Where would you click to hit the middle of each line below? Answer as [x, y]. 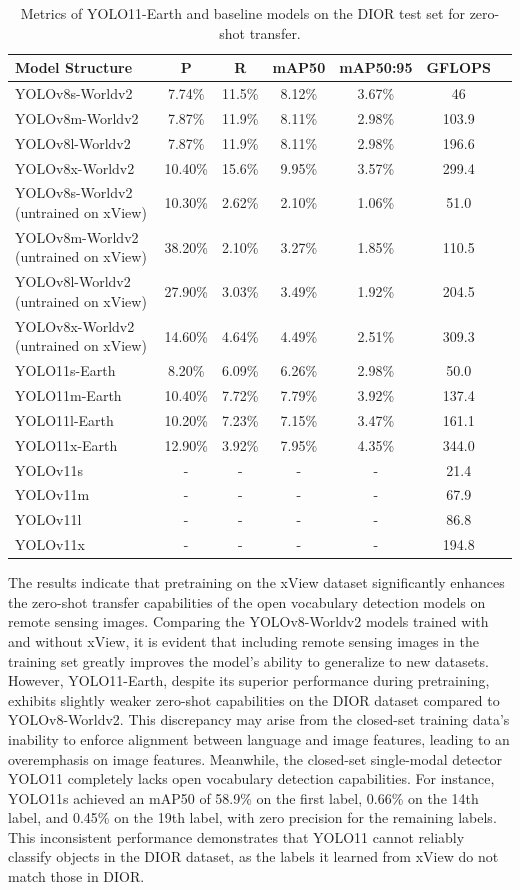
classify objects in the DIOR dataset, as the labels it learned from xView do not [253, 856]
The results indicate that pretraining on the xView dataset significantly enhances [256, 582]
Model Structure [74, 67]
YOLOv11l [48, 519]
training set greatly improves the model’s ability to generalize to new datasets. [248, 660]
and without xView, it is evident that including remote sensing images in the [243, 640]
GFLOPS [458, 67]
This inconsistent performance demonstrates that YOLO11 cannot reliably [236, 836]
